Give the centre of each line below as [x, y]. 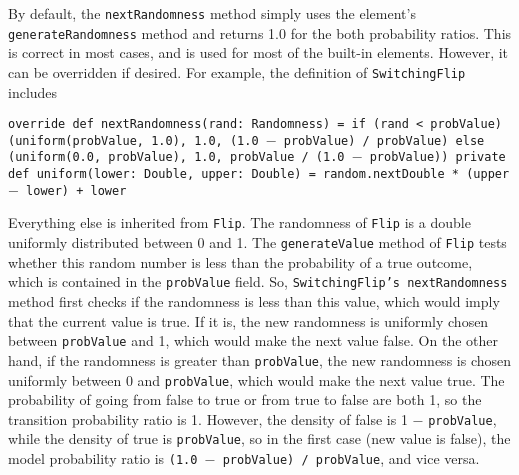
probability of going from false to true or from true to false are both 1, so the [245, 399]
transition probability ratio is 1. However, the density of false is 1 [208, 418]
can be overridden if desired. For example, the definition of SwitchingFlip [237, 71]
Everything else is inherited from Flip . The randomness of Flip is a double [239, 222]
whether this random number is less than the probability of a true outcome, [240, 261]
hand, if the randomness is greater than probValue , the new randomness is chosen [260, 359]
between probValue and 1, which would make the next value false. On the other [253, 340]
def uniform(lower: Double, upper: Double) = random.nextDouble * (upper [259, 174]
